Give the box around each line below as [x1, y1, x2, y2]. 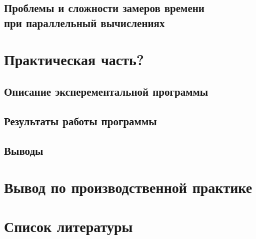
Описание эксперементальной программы [4, 83, 208, 99]
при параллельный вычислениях [4, 15, 165, 30]
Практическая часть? [4, 49, 144, 70]
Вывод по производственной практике [4, 177, 252, 197]
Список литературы [4, 216, 133, 236]
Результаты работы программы [4, 113, 157, 128]
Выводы [4, 142, 43, 158]
